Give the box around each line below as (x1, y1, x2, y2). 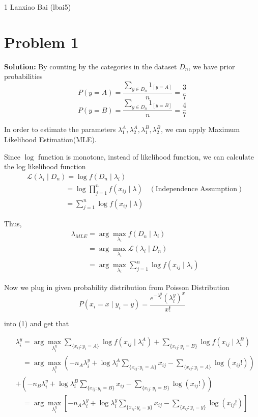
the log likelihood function (4, 161, 86, 172)
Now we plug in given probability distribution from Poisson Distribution (4, 281, 230, 292)
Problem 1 (4, 31, 79, 52)
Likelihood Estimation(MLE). (4, 134, 97, 144)
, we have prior (188, 61, 235, 71)
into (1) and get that (4, 318, 69, 328)
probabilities (4, 71, 43, 82)
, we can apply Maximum (161, 124, 240, 135)
